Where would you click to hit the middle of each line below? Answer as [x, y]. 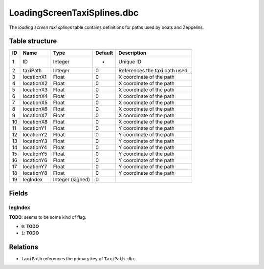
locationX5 [35, 103]
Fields [19, 193]
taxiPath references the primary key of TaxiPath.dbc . [79, 258]
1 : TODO [30, 233]
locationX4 [35, 96]
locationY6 [35, 160]
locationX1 [35, 77]
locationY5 [35, 154]
